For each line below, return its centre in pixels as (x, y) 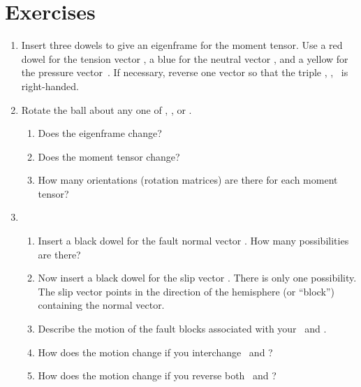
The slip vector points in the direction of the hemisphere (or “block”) (186, 291)
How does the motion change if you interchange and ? (155, 352)
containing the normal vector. (101, 305)
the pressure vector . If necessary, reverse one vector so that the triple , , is (185, 72)
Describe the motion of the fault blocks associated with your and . (182, 329)
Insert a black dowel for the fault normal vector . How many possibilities (193, 241)
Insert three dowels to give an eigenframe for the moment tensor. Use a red (182, 45)
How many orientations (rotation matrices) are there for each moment (188, 180)
